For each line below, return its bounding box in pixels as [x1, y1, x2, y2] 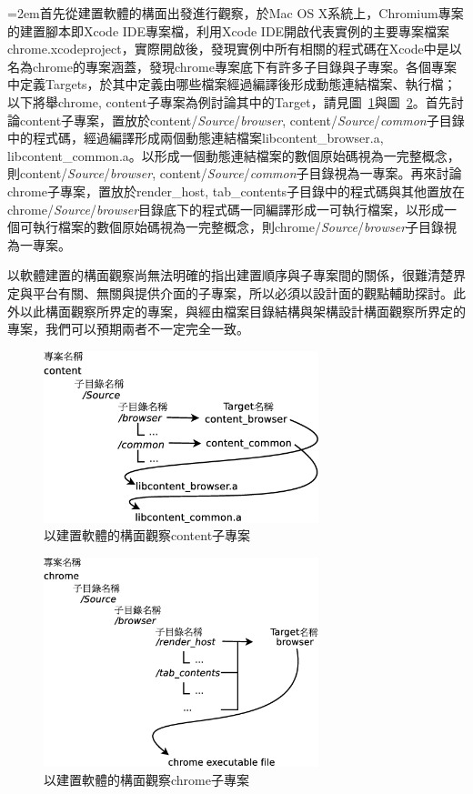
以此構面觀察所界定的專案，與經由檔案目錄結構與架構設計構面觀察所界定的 [19, 301, 466, 320]
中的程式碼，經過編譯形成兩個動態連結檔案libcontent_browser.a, [7, 128, 384, 147]
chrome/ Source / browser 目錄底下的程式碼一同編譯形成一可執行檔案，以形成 [7, 199, 445, 218]
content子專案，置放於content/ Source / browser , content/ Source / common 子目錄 [19, 110, 465, 129]
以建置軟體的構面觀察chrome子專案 [44, 769, 249, 789]
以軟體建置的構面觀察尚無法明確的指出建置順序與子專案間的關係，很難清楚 [7, 266, 453, 285]
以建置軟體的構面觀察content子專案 [44, 526, 251, 545]
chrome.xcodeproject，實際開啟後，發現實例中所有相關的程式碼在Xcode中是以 [7, 39, 462, 58]
